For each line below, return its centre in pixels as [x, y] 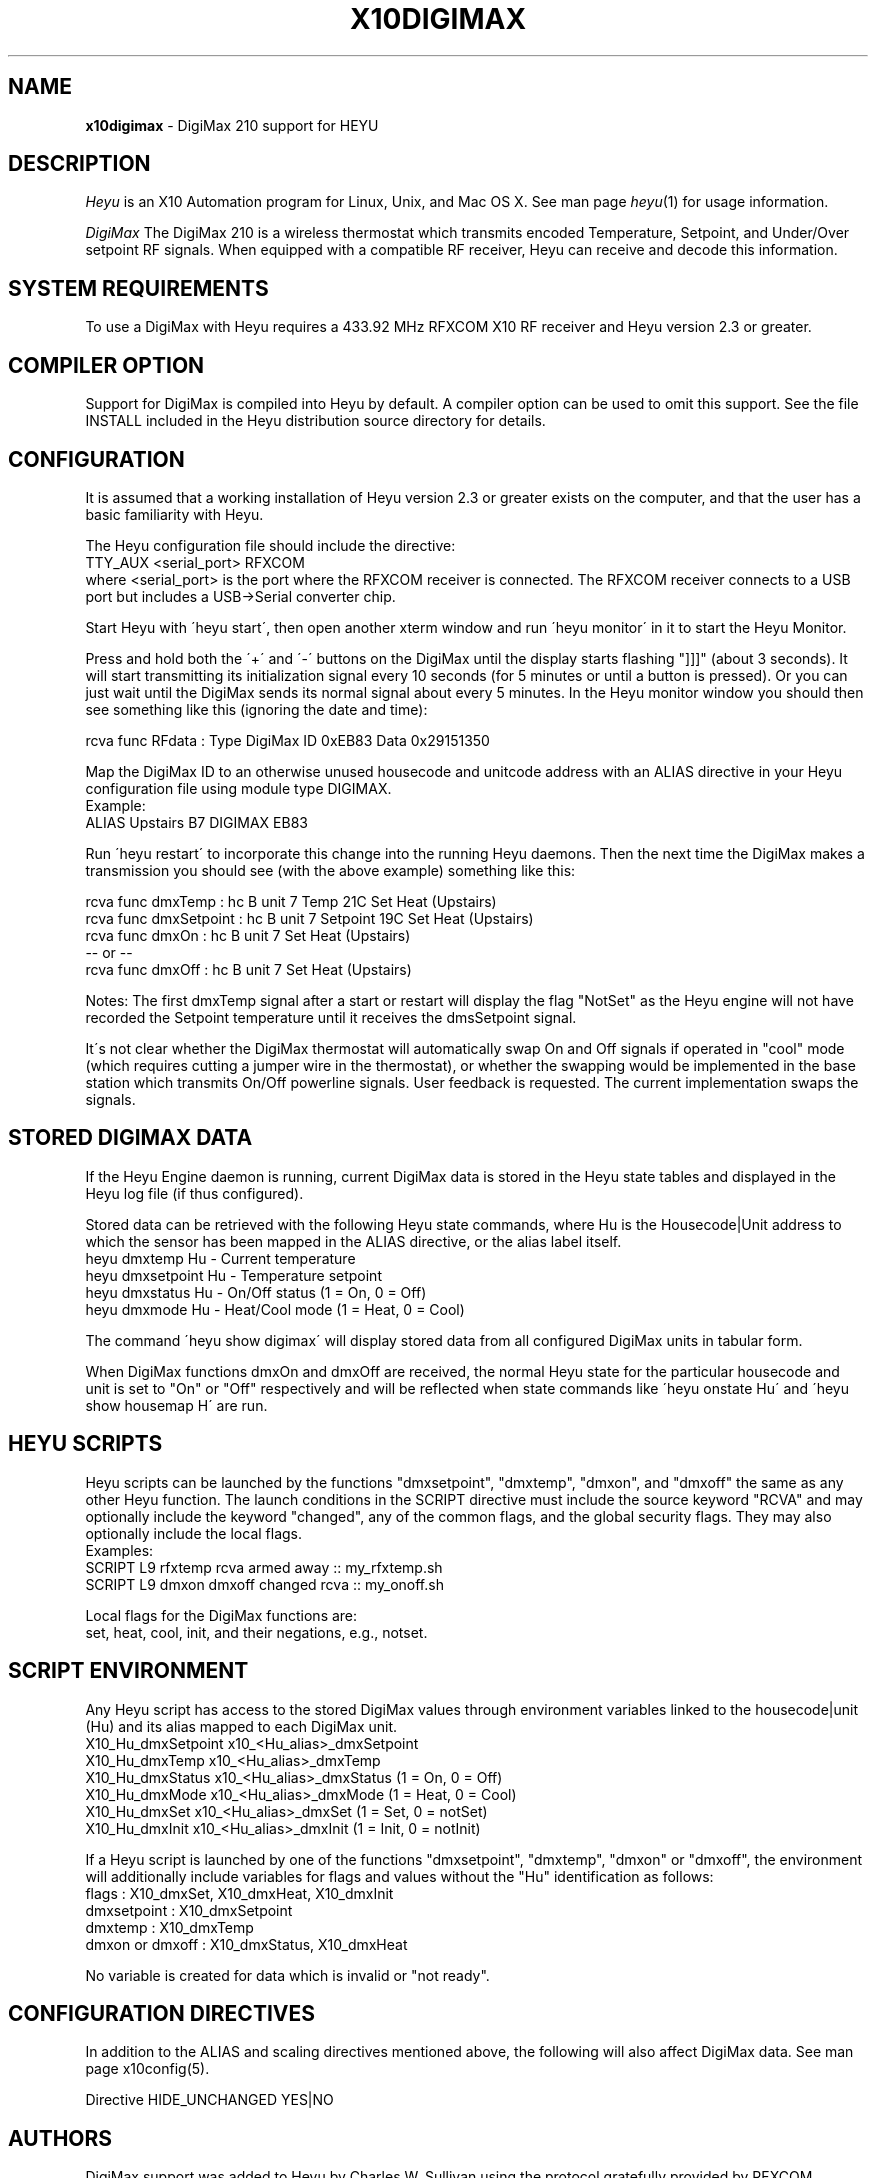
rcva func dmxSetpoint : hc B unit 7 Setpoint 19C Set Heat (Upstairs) [309, 918]
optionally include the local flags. [194, 1533]
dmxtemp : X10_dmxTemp [169, 1927]
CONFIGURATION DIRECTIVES [161, 2013]
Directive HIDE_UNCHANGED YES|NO [209, 2100]
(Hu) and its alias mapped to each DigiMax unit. [241, 1726]
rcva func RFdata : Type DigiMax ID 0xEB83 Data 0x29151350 [287, 740]
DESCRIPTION [79, 164]
